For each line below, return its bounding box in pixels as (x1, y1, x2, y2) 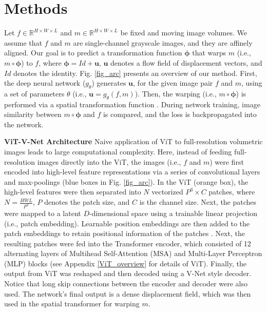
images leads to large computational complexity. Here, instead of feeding (4, 146, 232, 157)
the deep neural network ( (4, 77, 86, 88)
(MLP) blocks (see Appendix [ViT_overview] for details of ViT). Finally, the (4, 258, 246, 268)
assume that (4, 37, 43, 48)
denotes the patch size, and (44, 197, 130, 207)
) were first (209, 156, 244, 167)
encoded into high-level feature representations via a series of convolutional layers (4, 166, 260, 177)
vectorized (151, 186, 183, 197)
